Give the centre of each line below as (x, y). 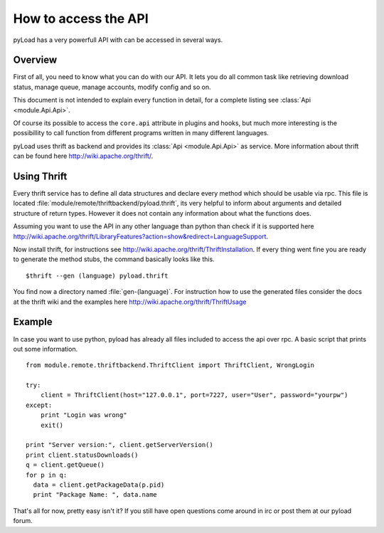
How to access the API (81, 19)
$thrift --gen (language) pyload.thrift (97, 275)
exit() (52, 425)
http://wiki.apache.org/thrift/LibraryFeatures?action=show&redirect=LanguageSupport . (141, 236)
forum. (23, 521)
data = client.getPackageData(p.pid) (99, 485)
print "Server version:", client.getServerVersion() (119, 445)
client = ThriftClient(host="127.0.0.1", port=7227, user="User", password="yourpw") (194, 395)
